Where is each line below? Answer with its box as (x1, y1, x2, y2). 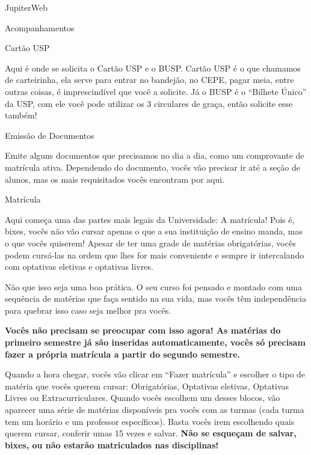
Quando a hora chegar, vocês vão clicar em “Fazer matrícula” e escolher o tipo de (5, 368, 306, 380)
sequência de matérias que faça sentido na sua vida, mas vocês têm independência (5, 292, 306, 305)
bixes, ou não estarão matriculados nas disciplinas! (5, 438, 219, 451)
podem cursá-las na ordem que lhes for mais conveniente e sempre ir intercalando (5, 248, 304, 261)
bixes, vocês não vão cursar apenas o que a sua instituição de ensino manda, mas (5, 225, 303, 237)
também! (5, 109, 37, 121)
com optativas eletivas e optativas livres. (5, 260, 153, 273)
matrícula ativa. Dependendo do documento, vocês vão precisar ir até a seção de (5, 160, 300, 173)
